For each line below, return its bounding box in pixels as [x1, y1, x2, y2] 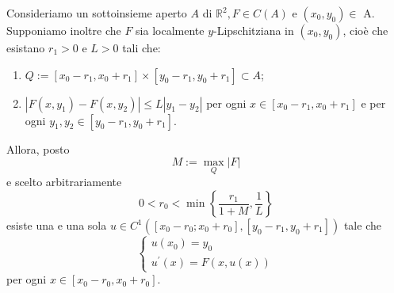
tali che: [122, 40, 161, 55]
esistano [6, 40, 45, 55]
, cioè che [342, 22, 388, 38]
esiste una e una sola [6, 217, 107, 233]
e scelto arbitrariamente [6, 173, 122, 190]
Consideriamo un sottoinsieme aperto [6, 5, 187, 21]
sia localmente [136, 22, 205, 38]
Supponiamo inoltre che [6, 22, 121, 38]
